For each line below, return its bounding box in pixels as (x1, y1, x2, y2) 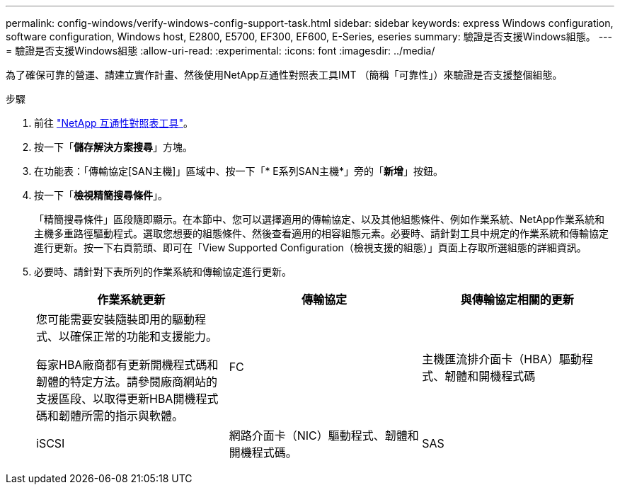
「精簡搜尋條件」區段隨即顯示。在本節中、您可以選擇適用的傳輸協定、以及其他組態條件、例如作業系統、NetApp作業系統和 (34, 213, 605, 225)
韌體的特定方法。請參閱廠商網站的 (36, 375, 218, 389)
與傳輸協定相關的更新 (460, 292, 574, 307)
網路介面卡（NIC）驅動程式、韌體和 (229, 428, 419, 443)
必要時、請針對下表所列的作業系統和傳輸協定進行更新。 (34, 266, 292, 278)
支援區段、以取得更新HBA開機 (36, 392, 196, 406)
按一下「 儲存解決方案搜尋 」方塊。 (34, 141, 193, 153)
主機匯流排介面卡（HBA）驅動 (422, 352, 582, 366)
